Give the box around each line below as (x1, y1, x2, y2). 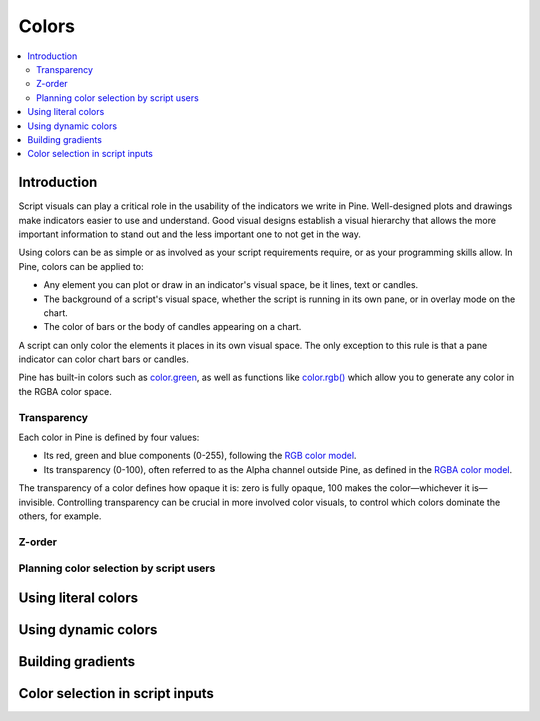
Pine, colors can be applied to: (18, 260, 144, 272)
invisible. (18, 496, 55, 508)
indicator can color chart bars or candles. (18, 353, 189, 365)
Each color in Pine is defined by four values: (18, 431, 200, 444)
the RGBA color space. (18, 385, 112, 397)
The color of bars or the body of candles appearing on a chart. (43, 321, 302, 333)
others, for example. (18, 510, 102, 522)
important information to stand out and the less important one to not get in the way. (18, 228, 362, 240)
